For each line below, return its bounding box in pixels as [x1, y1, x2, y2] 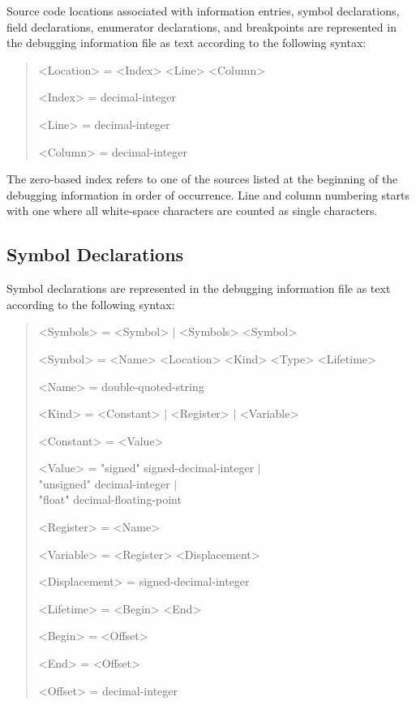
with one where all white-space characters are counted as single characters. [6, 202, 378, 219]
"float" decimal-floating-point [38, 491, 182, 508]
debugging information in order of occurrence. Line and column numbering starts [6, 186, 410, 203]
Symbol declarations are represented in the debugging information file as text [6, 280, 391, 297]
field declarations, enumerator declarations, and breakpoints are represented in [6, 18, 397, 35]
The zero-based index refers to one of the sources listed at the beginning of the [6, 170, 398, 187]
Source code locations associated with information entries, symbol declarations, [6, 2, 400, 19]
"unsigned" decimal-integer [38, 475, 170, 492]
